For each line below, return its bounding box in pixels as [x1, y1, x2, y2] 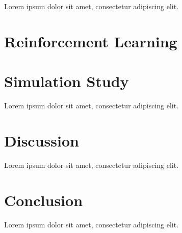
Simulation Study [4, 71, 129, 92]
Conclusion [4, 189, 83, 210]
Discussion [4, 130, 79, 151]
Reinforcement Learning [4, 31, 177, 51]
